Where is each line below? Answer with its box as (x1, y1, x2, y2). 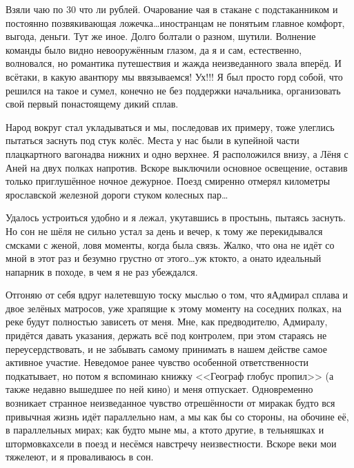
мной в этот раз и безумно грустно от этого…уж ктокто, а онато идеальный (6, 251, 322, 265)
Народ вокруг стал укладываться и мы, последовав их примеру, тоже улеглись (6, 119, 335, 134)
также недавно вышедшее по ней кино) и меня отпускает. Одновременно (6, 382, 313, 396)
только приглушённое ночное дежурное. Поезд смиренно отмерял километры (6, 174, 331, 188)
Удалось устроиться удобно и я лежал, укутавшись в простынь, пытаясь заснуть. (6, 210, 346, 225)
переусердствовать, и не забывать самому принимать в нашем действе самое (6, 341, 327, 356)
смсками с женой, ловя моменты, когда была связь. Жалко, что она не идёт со (6, 237, 335, 252)
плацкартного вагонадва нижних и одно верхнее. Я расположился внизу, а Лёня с (6, 146, 348, 161)
